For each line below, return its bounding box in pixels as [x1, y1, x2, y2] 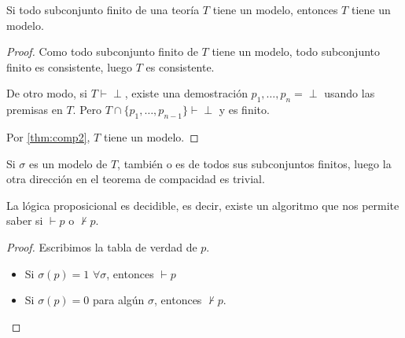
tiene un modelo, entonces [212, 2, 338, 17]
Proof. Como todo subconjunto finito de [6, 43, 198, 60]
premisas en [6, 101, 63, 118]
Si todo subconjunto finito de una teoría [6, 2, 200, 17]
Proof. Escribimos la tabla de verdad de [6, 238, 197, 255]
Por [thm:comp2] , [6, 128, 90, 145]
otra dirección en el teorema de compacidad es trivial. [6, 171, 265, 187]
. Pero [72, 101, 101, 118]
